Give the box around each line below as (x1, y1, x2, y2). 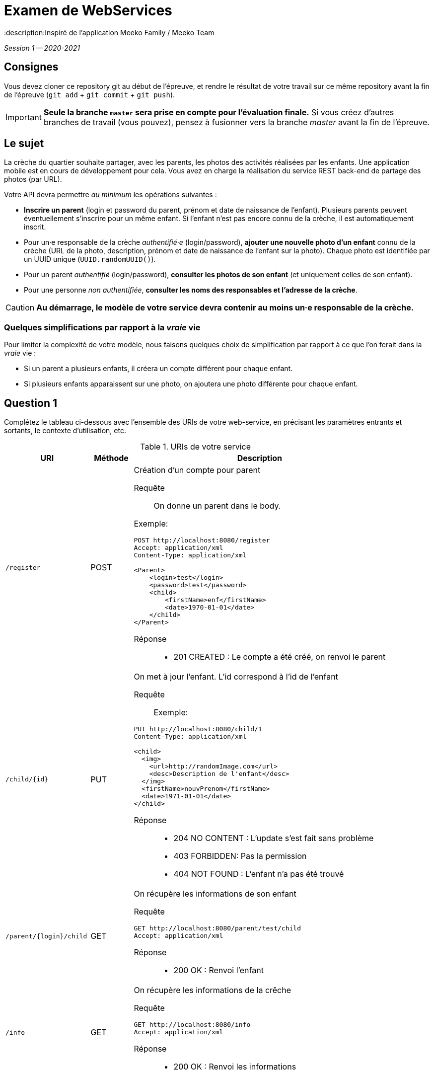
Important (5, 112, 42, 122)
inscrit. (24, 223, 46, 231)
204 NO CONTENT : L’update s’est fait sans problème (173, 833, 374, 844)
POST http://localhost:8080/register (134, 537, 270, 544)
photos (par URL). (4, 175, 62, 184)
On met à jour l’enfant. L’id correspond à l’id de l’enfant (134, 672, 338, 682)
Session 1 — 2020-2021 (4, 43, 80, 52)
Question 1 (4, 396, 58, 409)
